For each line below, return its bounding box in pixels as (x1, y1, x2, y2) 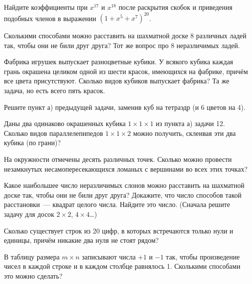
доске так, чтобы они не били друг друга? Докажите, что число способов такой (4, 189, 242, 200)
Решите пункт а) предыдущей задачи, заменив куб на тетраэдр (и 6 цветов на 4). (4, 102, 246, 112)
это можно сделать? (4, 270, 63, 281)
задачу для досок (4, 209, 54, 219)
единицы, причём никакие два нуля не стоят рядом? (4, 235, 159, 245)
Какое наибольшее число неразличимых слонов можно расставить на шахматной (4, 180, 245, 190)
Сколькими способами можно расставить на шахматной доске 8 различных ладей (4, 30, 247, 41)
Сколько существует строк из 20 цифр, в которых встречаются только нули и (4, 225, 233, 235)
